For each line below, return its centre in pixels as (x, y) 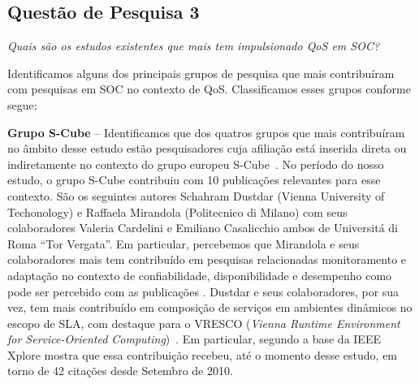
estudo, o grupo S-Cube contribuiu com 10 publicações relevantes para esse (194, 180)
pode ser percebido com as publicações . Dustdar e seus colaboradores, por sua (203, 291)
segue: (22, 104)
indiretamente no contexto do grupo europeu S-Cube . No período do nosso (196, 164)
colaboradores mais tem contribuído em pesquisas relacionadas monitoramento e (207, 259)
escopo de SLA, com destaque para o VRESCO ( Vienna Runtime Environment (204, 323)
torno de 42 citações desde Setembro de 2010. (120, 371)
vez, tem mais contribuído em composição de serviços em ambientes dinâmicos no (210, 307)
